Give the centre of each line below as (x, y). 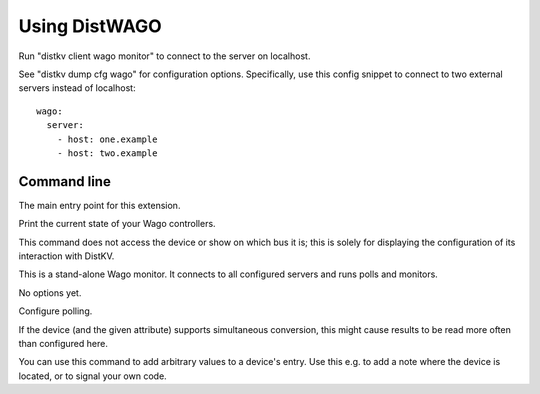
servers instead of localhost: (77, 88)
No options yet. (50, 292)
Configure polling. (55, 311)
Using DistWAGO (90, 26)
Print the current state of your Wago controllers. (117, 224)
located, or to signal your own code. (92, 376)
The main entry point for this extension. (99, 205)
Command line (65, 181)
